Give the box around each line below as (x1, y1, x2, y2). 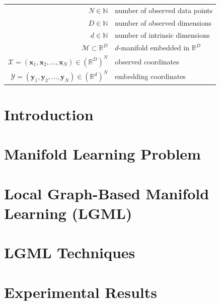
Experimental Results (4, 281, 157, 302)
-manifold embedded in (118, 42, 190, 53)
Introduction (4, 104, 94, 125)
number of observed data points (115, 5, 213, 15)
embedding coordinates (115, 71, 186, 82)
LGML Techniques (4, 242, 135, 263)
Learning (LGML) (4, 203, 132, 223)
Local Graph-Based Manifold (4, 183, 209, 203)
